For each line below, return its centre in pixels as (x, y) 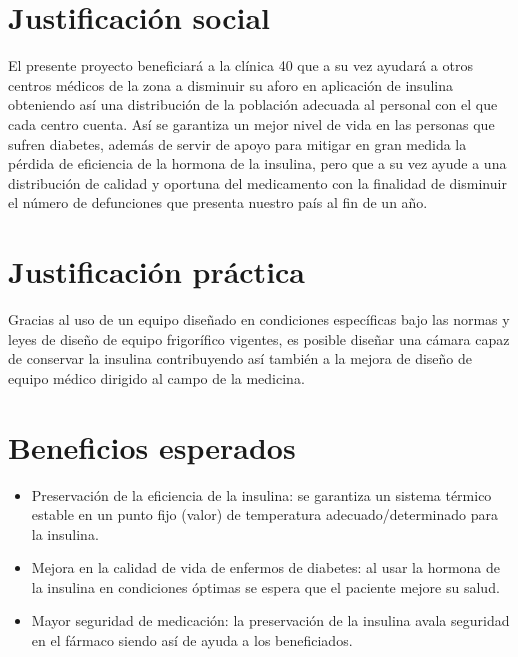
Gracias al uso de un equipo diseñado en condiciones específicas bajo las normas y (259, 319)
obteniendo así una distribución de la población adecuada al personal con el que (253, 104)
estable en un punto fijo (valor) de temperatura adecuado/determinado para (264, 514)
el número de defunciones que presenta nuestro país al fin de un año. (218, 202)
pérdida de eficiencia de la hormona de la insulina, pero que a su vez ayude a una (257, 163)
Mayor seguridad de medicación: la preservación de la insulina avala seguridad (270, 620)
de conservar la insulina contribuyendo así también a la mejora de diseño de (240, 358)
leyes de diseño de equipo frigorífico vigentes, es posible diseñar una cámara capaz (259, 338)
